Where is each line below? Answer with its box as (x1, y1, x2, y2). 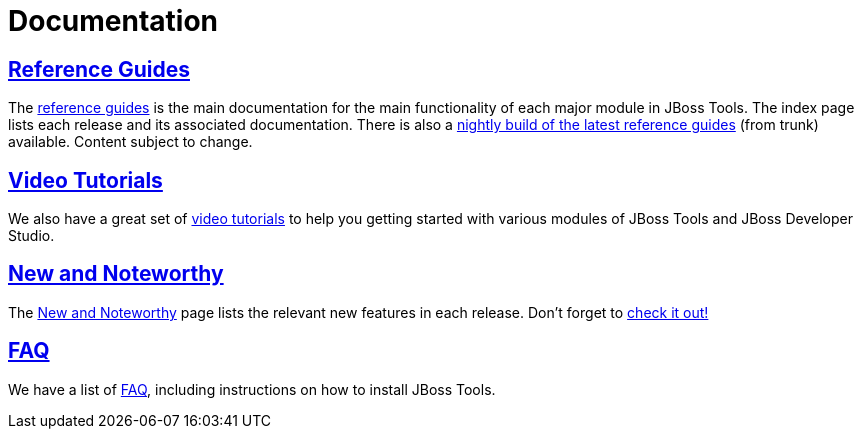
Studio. (8, 227, 55, 245)
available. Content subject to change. (8, 133, 253, 151)
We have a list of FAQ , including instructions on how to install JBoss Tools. (8, 380, 496, 398)
